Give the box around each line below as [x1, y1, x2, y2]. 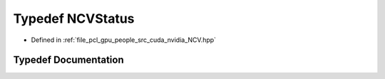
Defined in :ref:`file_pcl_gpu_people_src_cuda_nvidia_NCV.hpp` [31, 36, 217, 44]
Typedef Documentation [13, 54, 124, 66]
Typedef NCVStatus [13, 11, 135, 26]
